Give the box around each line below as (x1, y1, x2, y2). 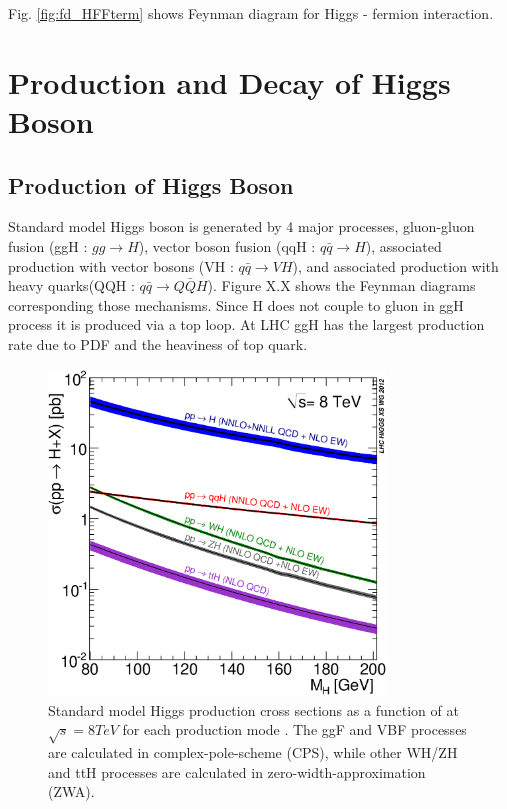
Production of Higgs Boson (8, 169, 294, 200)
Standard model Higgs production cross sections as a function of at (48, 699, 459, 720)
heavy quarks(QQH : (8, 275, 135, 296)
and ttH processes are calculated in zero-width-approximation (48, 761, 426, 782)
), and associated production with (292, 255, 499, 276)
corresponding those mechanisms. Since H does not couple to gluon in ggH (8, 294, 464, 315)
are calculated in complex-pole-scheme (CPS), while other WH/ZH (48, 742, 458, 763)
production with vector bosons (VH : (8, 255, 234, 276)
